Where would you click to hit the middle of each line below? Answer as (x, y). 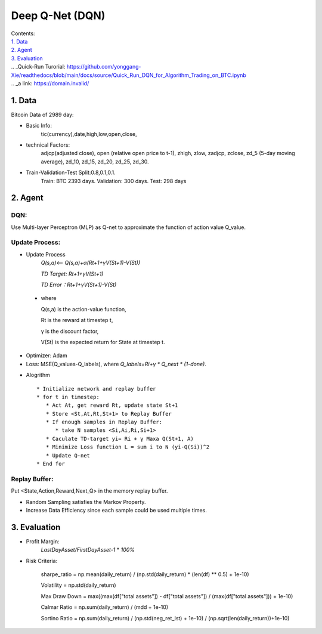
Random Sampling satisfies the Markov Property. (86, 502)
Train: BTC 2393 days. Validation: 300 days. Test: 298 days (114, 181)
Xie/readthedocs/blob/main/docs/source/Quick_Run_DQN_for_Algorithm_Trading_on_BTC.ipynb (129, 75)
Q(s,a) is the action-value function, (83, 309)
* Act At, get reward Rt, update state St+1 (112, 405)
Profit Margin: (43, 541)
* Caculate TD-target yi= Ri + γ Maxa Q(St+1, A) (120, 439)
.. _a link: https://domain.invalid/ (50, 83)
